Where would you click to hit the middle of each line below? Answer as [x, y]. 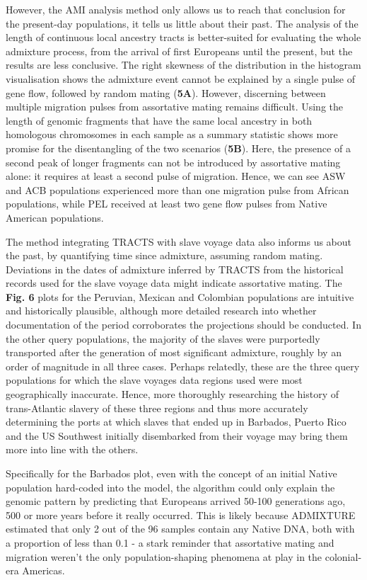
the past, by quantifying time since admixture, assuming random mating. [164, 255]
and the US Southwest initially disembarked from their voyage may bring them [177, 435]
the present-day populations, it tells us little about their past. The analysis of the [182, 23]
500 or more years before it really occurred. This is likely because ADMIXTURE [181, 514]
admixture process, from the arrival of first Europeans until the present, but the [179, 51]
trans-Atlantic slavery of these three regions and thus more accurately [157, 408]
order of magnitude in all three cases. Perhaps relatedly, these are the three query [183, 366]
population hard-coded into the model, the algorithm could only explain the [170, 487]
